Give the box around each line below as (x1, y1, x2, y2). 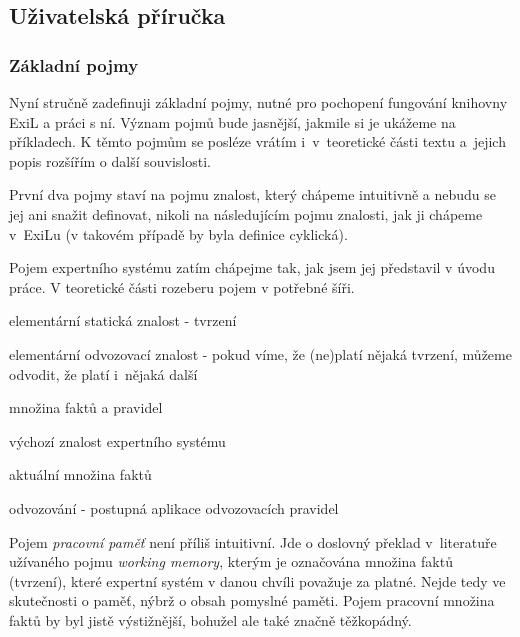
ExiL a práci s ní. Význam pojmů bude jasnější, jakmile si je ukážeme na (9, 111, 456, 132)
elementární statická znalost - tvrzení (9, 310, 237, 331)
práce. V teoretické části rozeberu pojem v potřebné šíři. (9, 276, 355, 297)
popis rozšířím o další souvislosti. (9, 150, 211, 171)
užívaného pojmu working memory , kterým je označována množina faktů (9, 551, 453, 572)
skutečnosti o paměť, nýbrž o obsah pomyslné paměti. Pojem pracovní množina (9, 590, 495, 611)
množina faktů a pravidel (9, 397, 163, 418)
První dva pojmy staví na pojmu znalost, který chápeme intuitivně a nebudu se (9, 184, 497, 205)
